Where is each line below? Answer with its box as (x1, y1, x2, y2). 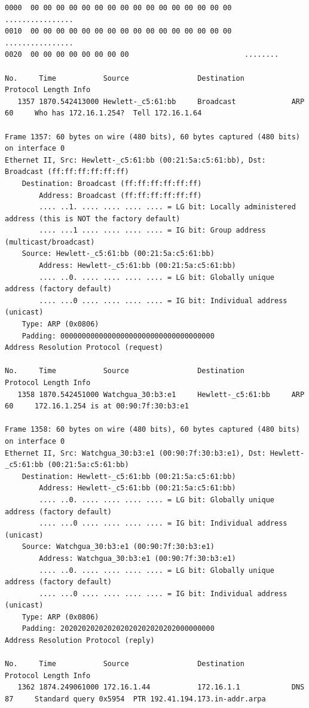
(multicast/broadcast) (5, 237, 95, 246)
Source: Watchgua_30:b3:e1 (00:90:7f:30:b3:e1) (22, 542, 215, 551)
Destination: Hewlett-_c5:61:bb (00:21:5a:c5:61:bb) (22, 472, 236, 481)
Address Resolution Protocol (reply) (5, 636, 155, 645)
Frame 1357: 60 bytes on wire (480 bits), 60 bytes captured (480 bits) (5, 132, 300, 141)
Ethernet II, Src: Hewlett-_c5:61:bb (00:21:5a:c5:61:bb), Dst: (5, 155, 266, 164)
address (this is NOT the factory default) (5, 214, 180, 223)
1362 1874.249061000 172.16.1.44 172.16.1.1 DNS (17, 683, 305, 692)
